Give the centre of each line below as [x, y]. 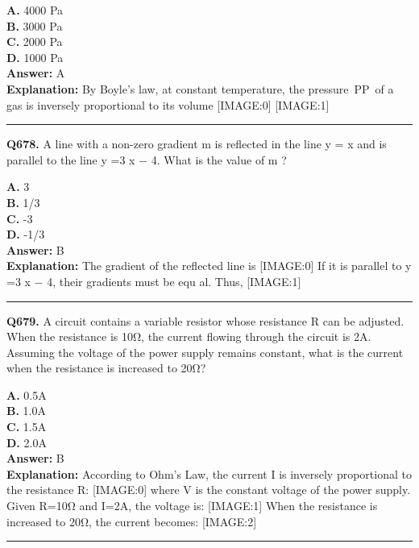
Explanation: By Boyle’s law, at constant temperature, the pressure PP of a [200, 88]
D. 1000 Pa [35, 57]
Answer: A [36, 73]
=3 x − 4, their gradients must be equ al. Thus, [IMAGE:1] [154, 281]
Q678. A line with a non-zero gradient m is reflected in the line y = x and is [197, 144]
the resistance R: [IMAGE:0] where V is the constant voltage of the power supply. [209, 490]
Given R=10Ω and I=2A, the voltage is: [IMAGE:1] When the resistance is [192, 506]
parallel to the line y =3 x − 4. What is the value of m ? [147, 159]
